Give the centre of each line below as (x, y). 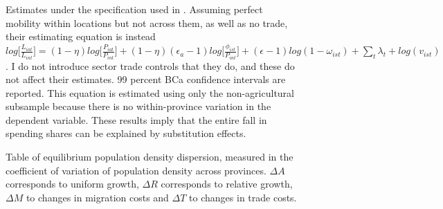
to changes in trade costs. (243, 197)
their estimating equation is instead (81, 36)
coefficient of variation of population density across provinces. (136, 170)
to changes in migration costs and (97, 197)
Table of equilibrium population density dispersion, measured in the (150, 157)
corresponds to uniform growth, (72, 184)
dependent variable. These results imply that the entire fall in (136, 119)
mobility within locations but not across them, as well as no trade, (147, 22)
